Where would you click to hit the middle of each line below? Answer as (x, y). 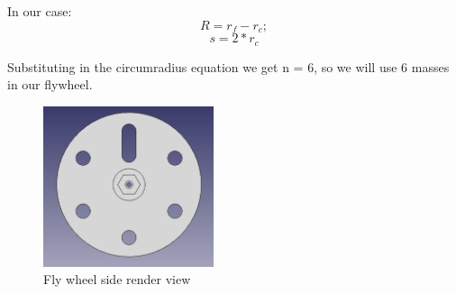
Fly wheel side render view (117, 279)
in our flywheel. (50, 84)
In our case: (40, 11)
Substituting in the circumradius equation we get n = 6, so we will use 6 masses (228, 66)
